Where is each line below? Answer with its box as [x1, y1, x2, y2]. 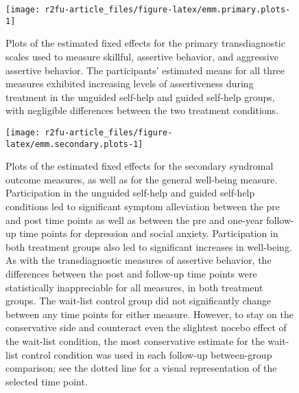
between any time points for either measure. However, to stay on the [5, 306, 294, 321]
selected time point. [5, 374, 88, 388]
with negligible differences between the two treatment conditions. [5, 103, 279, 117]
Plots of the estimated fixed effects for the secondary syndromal [5, 159, 274, 173]
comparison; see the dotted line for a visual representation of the [5, 361, 277, 375]
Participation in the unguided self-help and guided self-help [5, 186, 255, 200]
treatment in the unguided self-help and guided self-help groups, [5, 89, 275, 104]
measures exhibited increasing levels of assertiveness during [5, 76, 254, 91]
